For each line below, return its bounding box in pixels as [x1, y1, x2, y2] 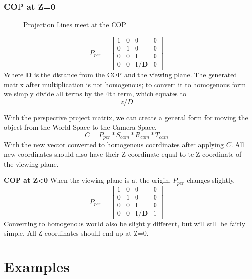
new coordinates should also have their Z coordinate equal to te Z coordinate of [4, 149, 242, 159]
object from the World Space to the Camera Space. [4, 122, 157, 132]
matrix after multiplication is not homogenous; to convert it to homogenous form [4, 79, 246, 89]
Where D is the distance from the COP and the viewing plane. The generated [4, 69, 237, 79]
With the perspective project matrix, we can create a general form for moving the [4, 112, 248, 122]
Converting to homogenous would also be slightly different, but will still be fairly [4, 218, 246, 228]
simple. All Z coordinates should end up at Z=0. [4, 228, 149, 238]
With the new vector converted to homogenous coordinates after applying [4, 139, 224, 149]
